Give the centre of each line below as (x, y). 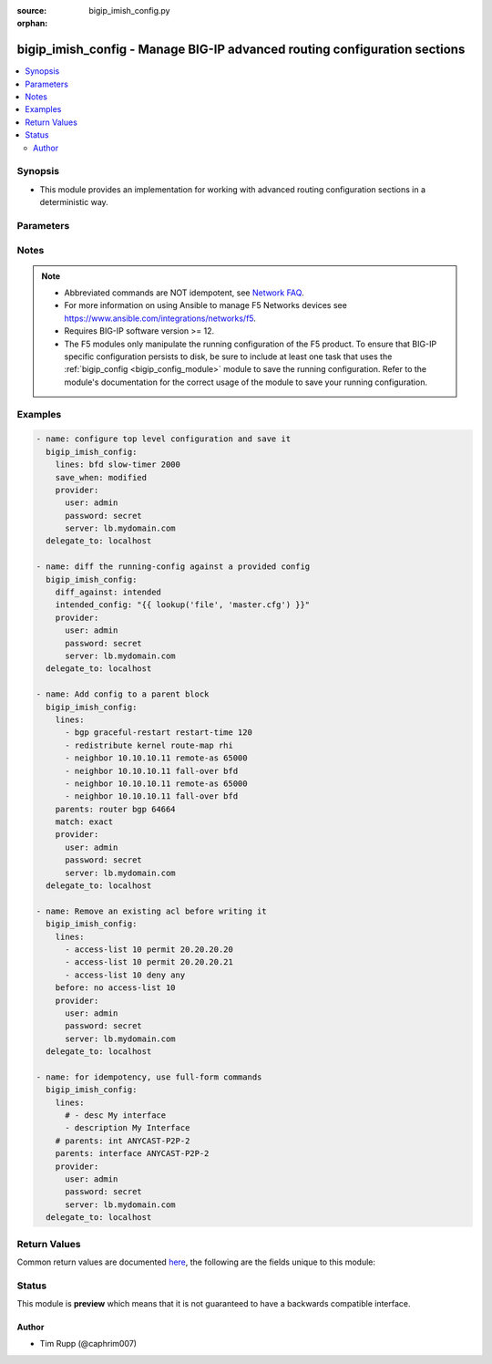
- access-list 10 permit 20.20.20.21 (149, 962)
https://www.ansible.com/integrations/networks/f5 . (160, 318)
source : (32, 10)
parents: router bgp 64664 (116, 809)
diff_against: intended (108, 592)
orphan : (32, 24)
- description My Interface (128, 1128)
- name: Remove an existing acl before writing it (152, 911)
